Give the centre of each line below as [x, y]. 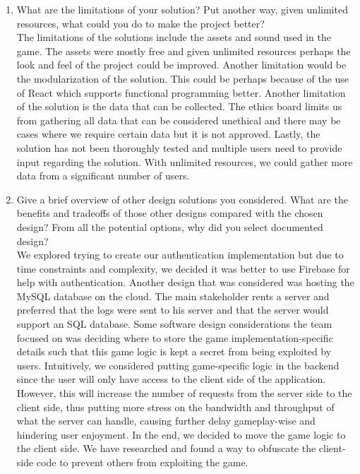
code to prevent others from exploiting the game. [142, 462]
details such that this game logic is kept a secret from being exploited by [174, 351]
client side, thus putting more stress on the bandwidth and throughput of [175, 407]
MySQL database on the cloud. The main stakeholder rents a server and [173, 296]
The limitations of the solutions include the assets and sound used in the [174, 37]
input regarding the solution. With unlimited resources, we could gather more [185, 161]
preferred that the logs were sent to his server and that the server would [173, 310]
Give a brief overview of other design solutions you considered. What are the [182, 199]
